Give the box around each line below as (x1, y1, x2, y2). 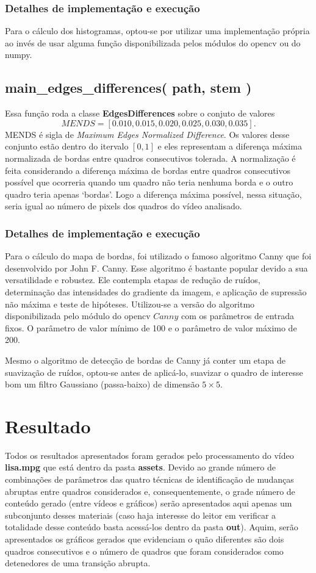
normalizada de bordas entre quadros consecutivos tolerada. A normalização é (5, 151, 296, 164)
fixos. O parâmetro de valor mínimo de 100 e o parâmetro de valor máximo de (5, 321, 297, 334)
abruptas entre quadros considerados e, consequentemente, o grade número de (5, 485, 295, 497)
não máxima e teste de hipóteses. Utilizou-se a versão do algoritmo (5, 297, 255, 310)
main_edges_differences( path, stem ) (5, 78, 252, 97)
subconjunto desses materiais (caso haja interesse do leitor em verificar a (5, 508, 276, 521)
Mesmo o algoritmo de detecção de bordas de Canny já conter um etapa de (5, 353, 285, 366)
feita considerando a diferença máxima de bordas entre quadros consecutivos (5, 164, 291, 176)
